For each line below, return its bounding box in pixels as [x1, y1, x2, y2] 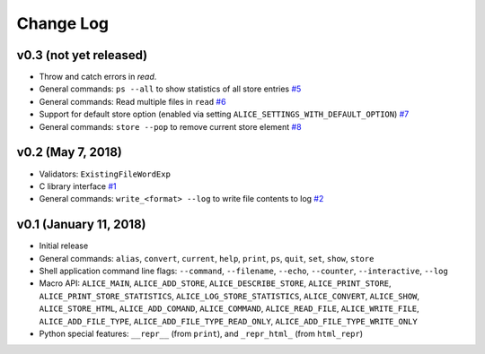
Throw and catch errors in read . [39, 72, 157, 82]
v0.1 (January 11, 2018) [16, 217, 146, 232]
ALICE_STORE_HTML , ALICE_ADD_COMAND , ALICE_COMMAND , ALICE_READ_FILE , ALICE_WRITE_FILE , [39, 303, 419, 314]
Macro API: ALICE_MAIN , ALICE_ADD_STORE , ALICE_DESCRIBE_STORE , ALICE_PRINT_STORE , [39, 278, 392, 289]
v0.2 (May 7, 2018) [16, 144, 123, 160]
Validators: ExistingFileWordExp [39, 168, 171, 179]
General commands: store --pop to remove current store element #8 [39, 121, 302, 132]
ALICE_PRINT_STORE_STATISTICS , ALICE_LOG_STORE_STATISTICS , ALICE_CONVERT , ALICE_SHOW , [39, 290, 420, 301]
